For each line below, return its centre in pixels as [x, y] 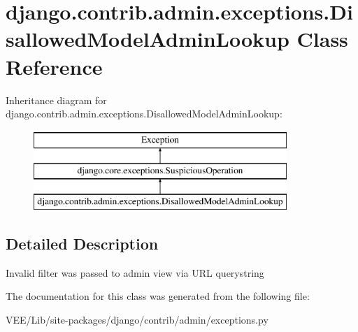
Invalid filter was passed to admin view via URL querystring [135, 272]
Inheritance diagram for [56, 100]
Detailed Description [82, 244]
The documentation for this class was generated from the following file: [158, 296]
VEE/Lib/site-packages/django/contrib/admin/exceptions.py [137, 320]
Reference [54, 66]
